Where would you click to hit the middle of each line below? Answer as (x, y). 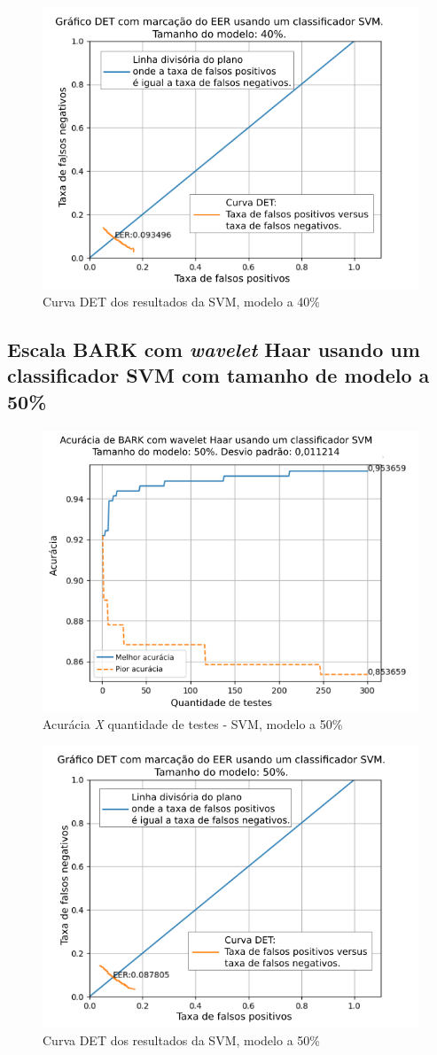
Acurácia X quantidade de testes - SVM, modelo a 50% (193, 724)
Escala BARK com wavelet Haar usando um (214, 349)
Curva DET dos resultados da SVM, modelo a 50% (181, 1039)
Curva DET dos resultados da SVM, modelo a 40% (181, 301)
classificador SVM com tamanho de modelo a (218, 375)
